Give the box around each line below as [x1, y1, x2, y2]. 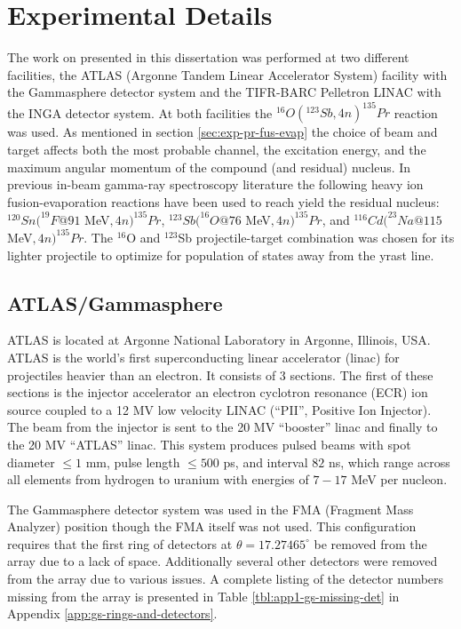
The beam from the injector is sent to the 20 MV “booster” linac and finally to [7, 418, 438, 436]
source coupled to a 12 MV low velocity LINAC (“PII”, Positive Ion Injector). [7, 400, 432, 418]
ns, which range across [328, 452, 450, 471]
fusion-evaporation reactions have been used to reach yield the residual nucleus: [7, 192, 440, 211]
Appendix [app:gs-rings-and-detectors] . [7, 604, 218, 623]
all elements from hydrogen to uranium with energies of [7, 470, 309, 489]
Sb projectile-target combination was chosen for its [178, 227, 455, 246]
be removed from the [314, 534, 427, 553]
